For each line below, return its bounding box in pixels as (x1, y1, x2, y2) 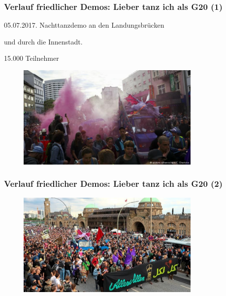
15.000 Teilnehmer (4, 53, 59, 63)
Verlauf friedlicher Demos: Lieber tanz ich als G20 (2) (4, 177, 223, 190)
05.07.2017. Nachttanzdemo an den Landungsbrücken (4, 20, 164, 30)
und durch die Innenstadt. (4, 36, 83, 46)
